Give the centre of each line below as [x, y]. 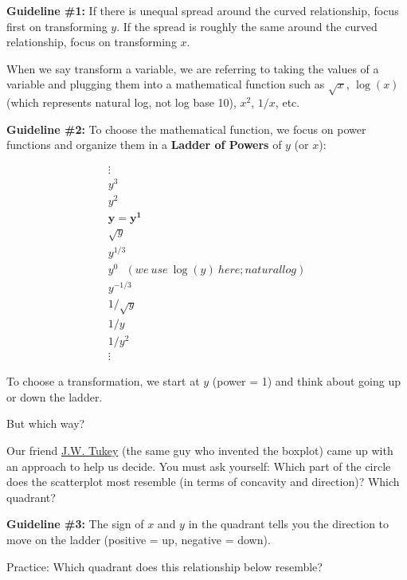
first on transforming [57, 26]
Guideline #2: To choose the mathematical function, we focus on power [186, 129]
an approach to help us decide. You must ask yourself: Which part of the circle [199, 466]
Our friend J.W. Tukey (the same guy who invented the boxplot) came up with [200, 450]
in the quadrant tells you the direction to [289, 524]
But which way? [46, 423]
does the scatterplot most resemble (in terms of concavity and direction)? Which [203, 482]
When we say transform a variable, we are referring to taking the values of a [193, 68]
